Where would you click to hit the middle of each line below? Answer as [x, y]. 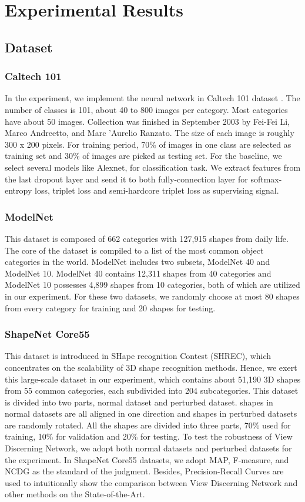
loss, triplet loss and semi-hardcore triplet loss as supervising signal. [157, 190]
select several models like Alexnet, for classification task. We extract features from [153, 167]
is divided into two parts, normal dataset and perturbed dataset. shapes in [139, 402]
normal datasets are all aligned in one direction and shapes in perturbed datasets [151, 413]
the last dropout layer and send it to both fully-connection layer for [126, 179]
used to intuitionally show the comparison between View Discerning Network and [151, 482]
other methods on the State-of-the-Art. [75, 494]
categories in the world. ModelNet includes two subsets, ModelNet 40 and [138, 262]
